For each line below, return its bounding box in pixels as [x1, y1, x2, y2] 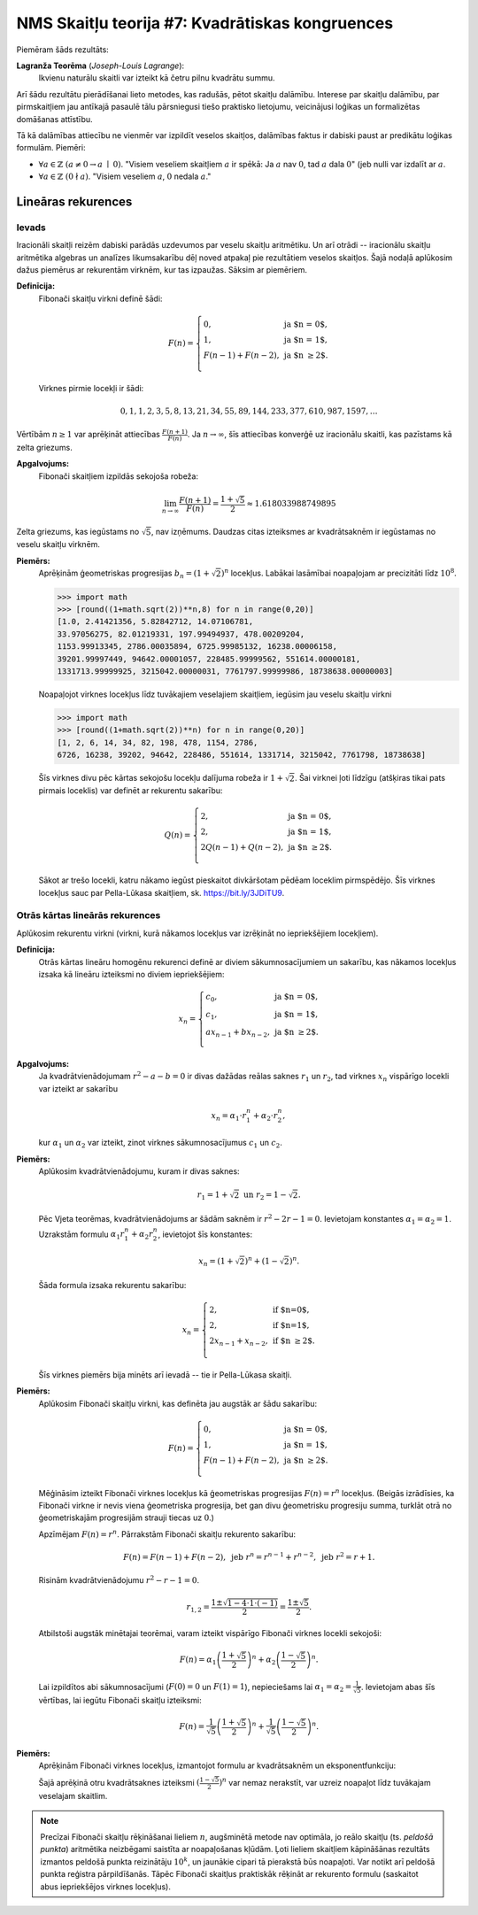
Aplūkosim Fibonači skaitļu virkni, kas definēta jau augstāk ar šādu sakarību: [38, 1398, 318, 1409]
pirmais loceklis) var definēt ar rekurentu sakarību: [38, 785, 223, 796]
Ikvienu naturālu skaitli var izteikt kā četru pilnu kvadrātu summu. [38, 73, 275, 83]
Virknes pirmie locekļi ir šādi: [38, 382, 144, 393]
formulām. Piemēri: [16, 143, 86, 153]
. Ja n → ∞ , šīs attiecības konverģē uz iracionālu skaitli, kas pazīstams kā [187, 429, 452, 440]
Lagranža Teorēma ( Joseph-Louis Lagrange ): [16, 60, 185, 71]
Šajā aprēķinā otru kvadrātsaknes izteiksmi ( [38, 1777, 200, 1788]
